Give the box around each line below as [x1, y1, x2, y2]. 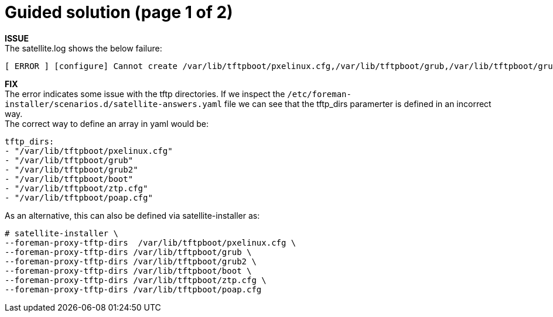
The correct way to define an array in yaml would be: [5, 118, 209, 129]
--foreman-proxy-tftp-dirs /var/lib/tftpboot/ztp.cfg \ [5, 275, 267, 285]
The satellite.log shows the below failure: [5, 43, 162, 53]
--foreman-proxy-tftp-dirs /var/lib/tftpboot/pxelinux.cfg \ [5, 237, 296, 247]
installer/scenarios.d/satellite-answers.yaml [5, 99, 222, 109]
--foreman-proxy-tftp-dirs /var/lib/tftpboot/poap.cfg [5, 284, 262, 294]
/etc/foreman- [287, 89, 351, 99]
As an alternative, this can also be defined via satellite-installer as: [5, 210, 260, 220]
